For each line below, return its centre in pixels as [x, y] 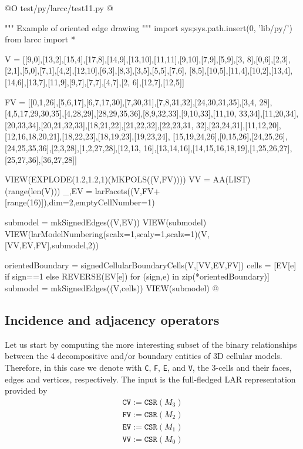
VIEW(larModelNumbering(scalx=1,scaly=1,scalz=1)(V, [107, 233]
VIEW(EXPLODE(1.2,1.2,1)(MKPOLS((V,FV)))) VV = [107, 179]
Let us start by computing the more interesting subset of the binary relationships [151, 344]
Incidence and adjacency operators [112, 319]
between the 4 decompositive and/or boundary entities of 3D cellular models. [144, 356]
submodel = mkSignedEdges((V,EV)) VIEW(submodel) [106, 222]
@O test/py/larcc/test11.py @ [59, 8]
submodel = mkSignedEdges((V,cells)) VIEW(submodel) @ [112, 287]
